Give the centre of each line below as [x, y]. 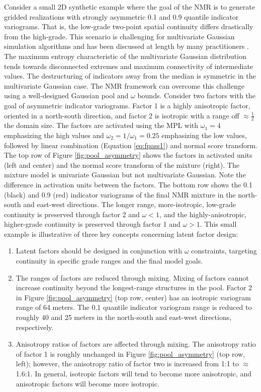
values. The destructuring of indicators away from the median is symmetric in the [130, 76]
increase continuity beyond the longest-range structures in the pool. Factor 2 [134, 287]
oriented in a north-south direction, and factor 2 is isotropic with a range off [122, 115]
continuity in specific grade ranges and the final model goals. [109, 261]
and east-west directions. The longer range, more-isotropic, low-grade [130, 204]
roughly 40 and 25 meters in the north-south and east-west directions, [124, 317]
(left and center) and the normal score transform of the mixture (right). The [122, 165]
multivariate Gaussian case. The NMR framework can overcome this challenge [124, 85]
